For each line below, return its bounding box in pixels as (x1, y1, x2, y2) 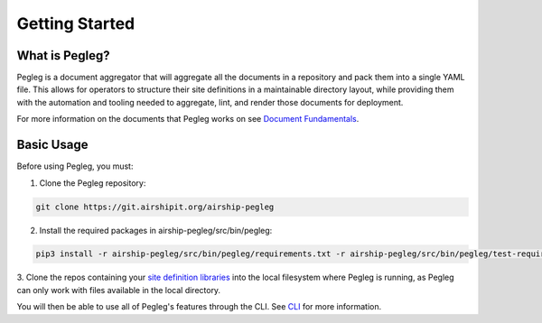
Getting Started (16, 14, 135, 33)
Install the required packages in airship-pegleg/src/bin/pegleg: (39, 225, 273, 235)
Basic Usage (16, 137, 89, 152)
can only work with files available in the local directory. (16, 284, 221, 295)
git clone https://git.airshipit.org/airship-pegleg (35, 201, 275, 212)
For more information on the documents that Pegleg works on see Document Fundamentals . (16, 114, 360, 125)
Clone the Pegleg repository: (39, 177, 146, 189)
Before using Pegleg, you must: (16, 161, 134, 171)
